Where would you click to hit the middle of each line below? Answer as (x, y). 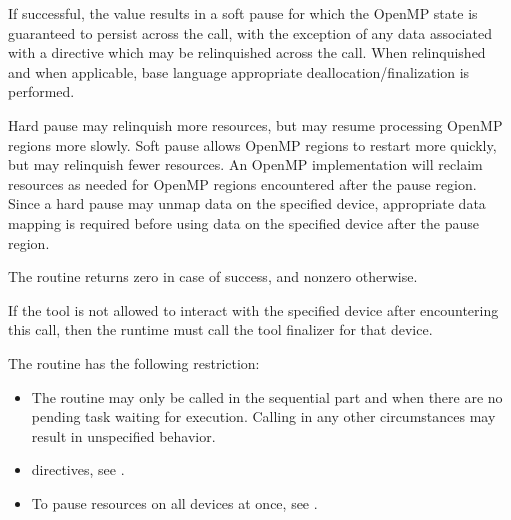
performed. (41, 91)
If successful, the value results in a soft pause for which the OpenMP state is (243, 13)
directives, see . (78, 469)
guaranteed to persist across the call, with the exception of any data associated (250, 32)
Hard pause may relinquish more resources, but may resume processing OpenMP (255, 124)
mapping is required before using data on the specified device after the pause (244, 222)
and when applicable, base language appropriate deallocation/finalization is (239, 71)
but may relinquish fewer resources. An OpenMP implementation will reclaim (245, 164)
